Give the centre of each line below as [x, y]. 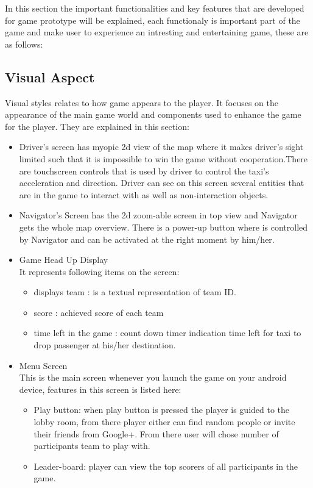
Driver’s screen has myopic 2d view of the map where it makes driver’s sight [161, 147]
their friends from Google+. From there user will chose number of [156, 433]
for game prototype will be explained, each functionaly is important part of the [153, 20]
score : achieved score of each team [99, 312]
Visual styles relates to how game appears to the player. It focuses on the [142, 102]
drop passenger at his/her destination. [105, 345]
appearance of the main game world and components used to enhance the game [153, 114]
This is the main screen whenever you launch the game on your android [153, 377]
